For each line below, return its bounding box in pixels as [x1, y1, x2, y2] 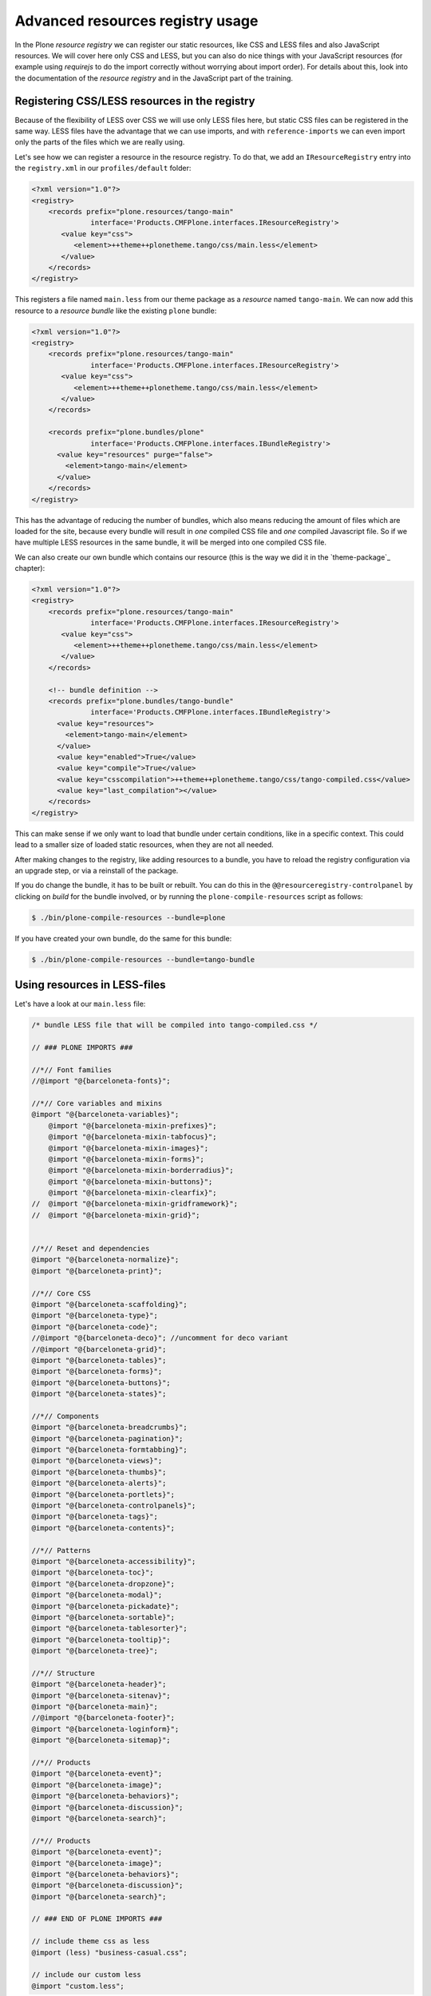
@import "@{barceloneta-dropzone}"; [31, 1579, 176, 1588]
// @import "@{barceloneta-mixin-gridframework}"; [31, 1199, 239, 1209]
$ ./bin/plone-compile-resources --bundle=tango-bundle [31, 955, 255, 964]
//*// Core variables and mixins [31, 1099, 163, 1107]
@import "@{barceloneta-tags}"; [31, 1512, 159, 1521]
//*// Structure [31, 1669, 96, 1677]
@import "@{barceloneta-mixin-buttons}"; [48, 1177, 213, 1186]
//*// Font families [31, 1065, 112, 1074]
